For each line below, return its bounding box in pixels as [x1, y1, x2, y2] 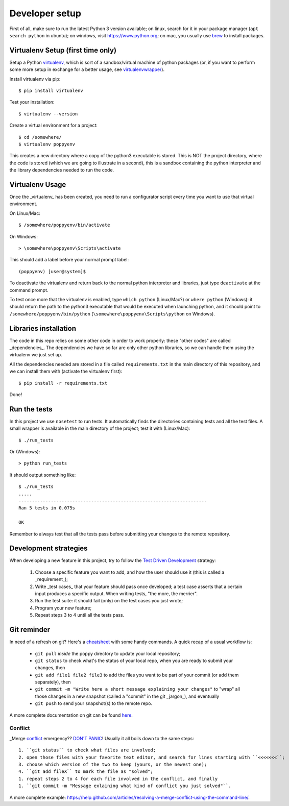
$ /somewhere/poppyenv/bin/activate [18, 222, 110, 228]
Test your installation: [9, 99, 55, 105]
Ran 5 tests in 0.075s [18, 505, 76, 511]
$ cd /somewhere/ [18, 134, 62, 140]
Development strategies [9, 544, 88, 553]
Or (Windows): [9, 449, 40, 455]
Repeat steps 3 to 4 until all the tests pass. [35, 612, 125, 618]
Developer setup [9, 8, 82, 19]
